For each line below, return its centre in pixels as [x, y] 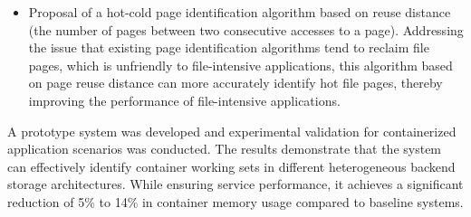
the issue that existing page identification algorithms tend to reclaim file [229, 47]
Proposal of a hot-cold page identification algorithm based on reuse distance [240, 12]
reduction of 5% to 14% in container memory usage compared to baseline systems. [235, 201]
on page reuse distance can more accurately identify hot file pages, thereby [235, 83]
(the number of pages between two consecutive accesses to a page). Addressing [246, 29]
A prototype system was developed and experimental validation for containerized [232, 131]
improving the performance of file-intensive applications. [184, 100]
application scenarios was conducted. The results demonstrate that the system [225, 149]
